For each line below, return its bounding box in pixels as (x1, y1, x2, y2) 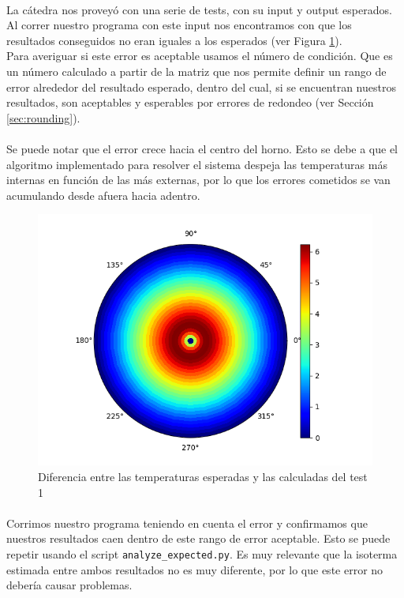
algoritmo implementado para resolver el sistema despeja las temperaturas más (6, 156, 387, 172)
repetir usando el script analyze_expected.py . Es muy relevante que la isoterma (6, 545, 398, 562)
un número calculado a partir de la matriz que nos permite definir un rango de (6, 62, 387, 79)
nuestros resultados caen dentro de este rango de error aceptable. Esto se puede (6, 530, 391, 547)
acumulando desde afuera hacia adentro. (6, 186, 200, 203)
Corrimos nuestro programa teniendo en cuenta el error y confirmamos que (6, 514, 368, 531)
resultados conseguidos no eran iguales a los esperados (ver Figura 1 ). (6, 32, 342, 48)
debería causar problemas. (6, 577, 133, 593)
